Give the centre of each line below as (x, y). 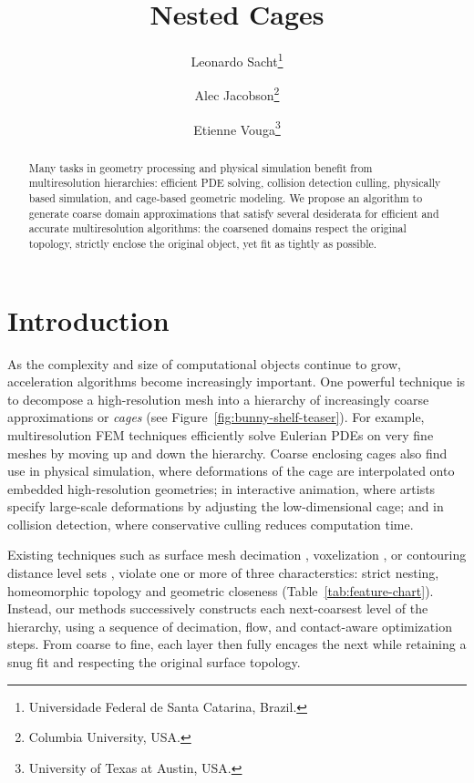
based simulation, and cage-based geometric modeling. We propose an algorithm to (226, 197)
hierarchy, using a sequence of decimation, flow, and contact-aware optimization (230, 626)
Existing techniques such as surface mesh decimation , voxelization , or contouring (237, 555)
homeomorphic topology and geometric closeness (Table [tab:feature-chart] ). (221, 590)
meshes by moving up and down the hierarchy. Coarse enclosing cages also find (227, 453)
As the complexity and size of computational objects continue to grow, (204, 363)
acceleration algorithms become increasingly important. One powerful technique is (237, 381)
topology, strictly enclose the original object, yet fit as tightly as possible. (203, 243)
